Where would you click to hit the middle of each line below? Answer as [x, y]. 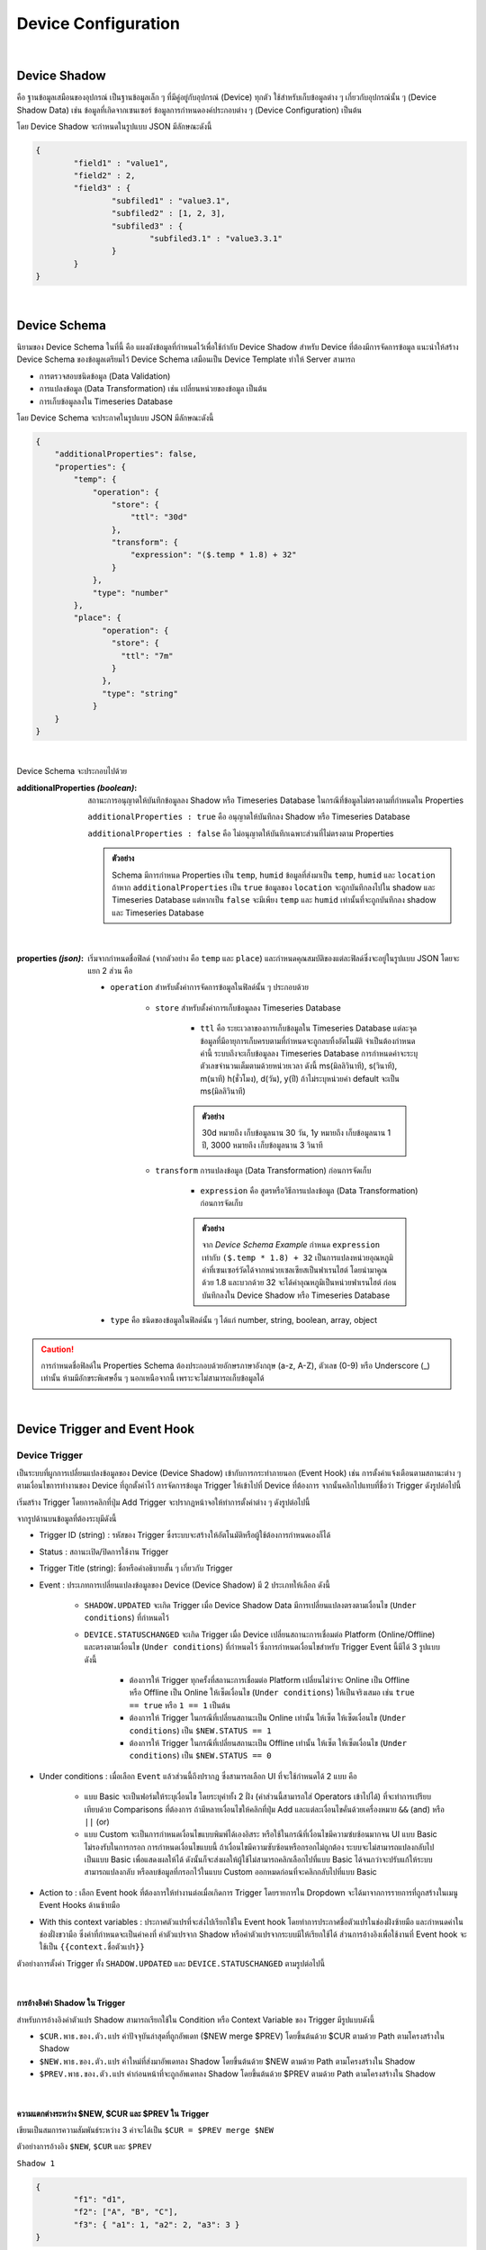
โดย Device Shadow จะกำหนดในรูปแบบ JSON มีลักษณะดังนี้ [114, 127]
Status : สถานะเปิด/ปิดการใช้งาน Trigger [104, 1552]
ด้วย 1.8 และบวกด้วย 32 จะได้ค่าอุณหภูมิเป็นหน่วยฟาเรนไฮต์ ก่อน [299, 1282]
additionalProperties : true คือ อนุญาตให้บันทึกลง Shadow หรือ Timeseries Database [249, 817]
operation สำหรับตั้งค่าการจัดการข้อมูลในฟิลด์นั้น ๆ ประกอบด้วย [210, 987]
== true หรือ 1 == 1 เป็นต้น [180, 1705]
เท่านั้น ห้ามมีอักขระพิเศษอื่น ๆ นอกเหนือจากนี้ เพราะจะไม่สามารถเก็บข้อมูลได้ [153, 1378]
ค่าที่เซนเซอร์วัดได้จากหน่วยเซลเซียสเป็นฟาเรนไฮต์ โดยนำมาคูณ [295, 1270]
